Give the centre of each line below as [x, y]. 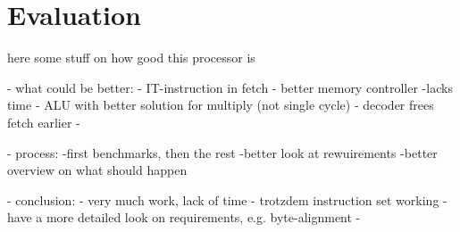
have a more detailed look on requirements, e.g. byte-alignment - [184, 217]
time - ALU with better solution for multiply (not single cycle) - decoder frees [221, 105]
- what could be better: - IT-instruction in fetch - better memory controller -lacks [230, 87]
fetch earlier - [44, 122]
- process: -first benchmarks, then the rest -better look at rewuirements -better [222, 152]
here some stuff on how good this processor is [131, 58]
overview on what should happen [97, 170]
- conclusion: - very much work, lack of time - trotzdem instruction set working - [227, 199]
